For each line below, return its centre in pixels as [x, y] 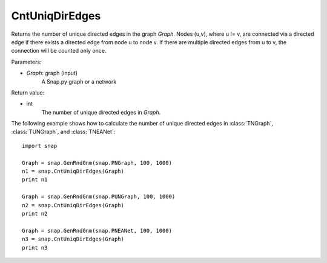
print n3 [35, 248]
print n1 [35, 180]
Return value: [28, 92]
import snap [40, 146]
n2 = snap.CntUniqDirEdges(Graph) [73, 205]
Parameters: [26, 62]
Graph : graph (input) [52, 73]
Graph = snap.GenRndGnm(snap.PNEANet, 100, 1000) [97, 231]
